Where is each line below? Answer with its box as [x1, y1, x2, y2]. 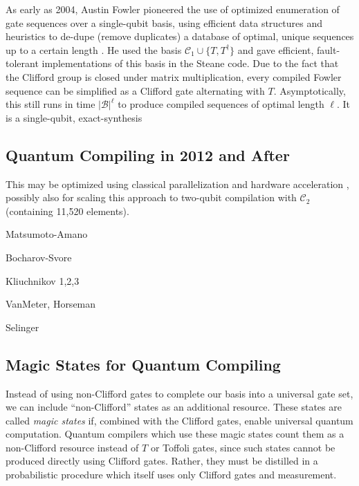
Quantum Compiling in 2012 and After [6, 144, 290, 165]
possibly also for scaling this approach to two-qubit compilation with [6, 190, 297, 205]
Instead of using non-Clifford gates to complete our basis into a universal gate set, [6, 386, 353, 400]
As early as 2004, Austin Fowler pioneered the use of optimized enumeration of [6, 2, 340, 16]
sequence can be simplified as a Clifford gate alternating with [6, 83, 265, 97]
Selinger [6, 319, 39, 334]
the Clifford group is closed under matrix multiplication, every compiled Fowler [6, 69, 342, 84]
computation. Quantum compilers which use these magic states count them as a [6, 427, 344, 441]
